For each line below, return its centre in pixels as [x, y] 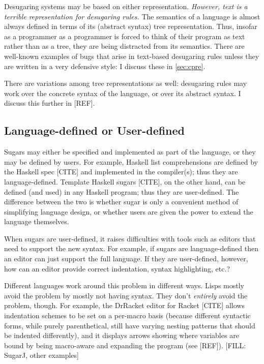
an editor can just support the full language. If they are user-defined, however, [126, 259]
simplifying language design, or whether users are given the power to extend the [129, 211]
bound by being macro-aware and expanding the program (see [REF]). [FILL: [125, 345]
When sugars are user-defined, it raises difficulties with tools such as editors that [130, 238]
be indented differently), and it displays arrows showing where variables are [122, 335]
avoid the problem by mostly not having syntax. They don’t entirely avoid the [126, 295]
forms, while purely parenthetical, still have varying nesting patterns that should [130, 325]
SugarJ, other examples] [41, 355]
